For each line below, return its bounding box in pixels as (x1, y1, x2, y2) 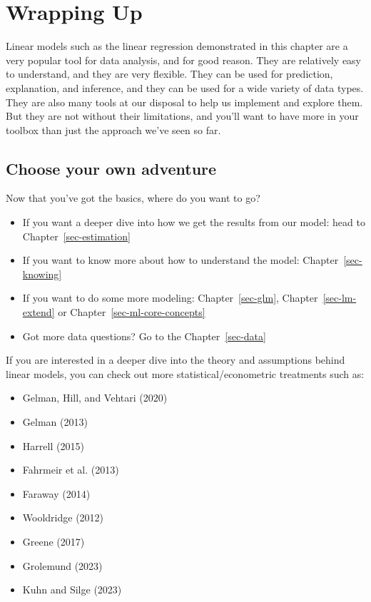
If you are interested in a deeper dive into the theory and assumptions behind (6, 352, 345, 367)
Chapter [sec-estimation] (22, 228, 131, 243)
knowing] (22, 266, 62, 281)
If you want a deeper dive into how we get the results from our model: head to (22, 215, 365, 230)
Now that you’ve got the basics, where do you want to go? (6, 190, 260, 205)
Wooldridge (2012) (22, 510, 104, 525)
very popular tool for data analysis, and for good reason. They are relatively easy (6, 52, 362, 67)
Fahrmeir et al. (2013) (22, 462, 119, 477)
